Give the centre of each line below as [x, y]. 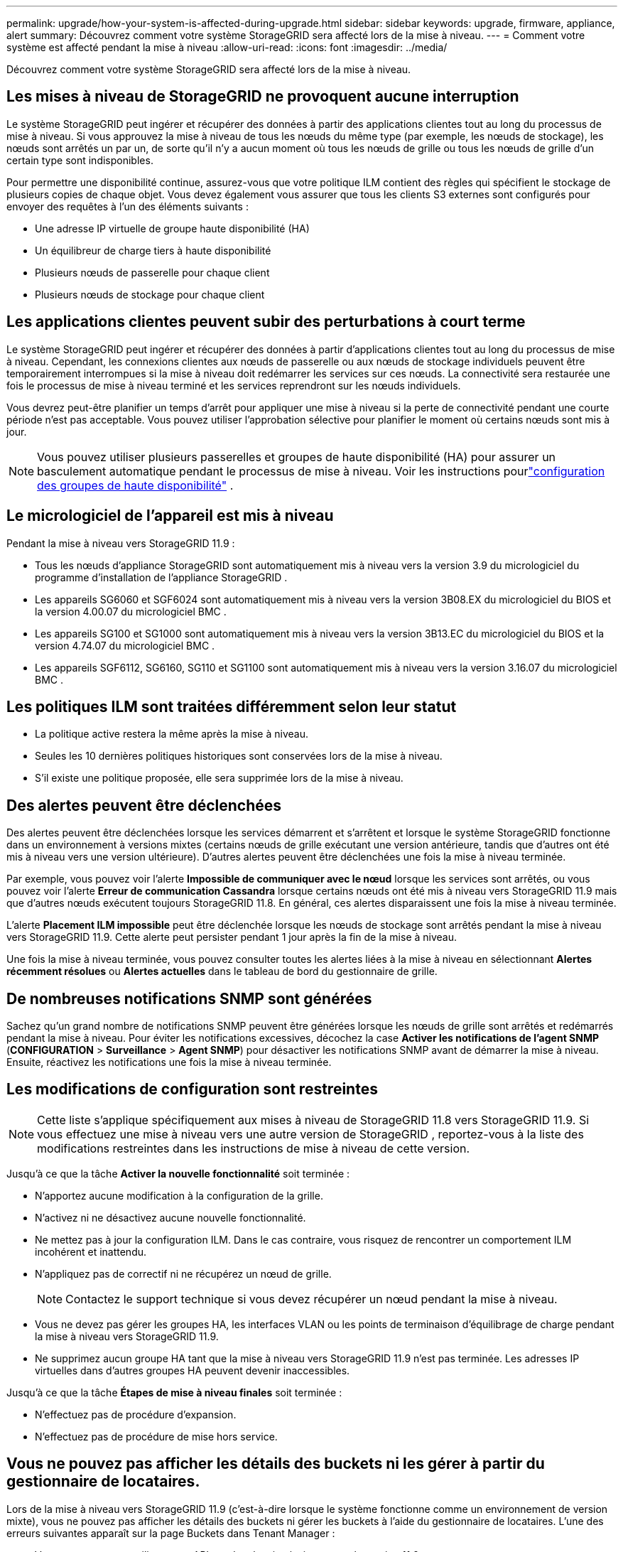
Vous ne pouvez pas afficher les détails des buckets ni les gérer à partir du [276, 1464]
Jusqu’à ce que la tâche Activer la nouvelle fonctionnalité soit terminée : [178, 1173]
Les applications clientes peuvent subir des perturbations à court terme [266, 322]
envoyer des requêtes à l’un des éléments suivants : [128, 206]
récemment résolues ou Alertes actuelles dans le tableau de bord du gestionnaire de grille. [222, 971]
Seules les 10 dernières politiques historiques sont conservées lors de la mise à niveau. [239, 756]
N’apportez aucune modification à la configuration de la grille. [179, 1195]
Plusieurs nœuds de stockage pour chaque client [150, 294]
